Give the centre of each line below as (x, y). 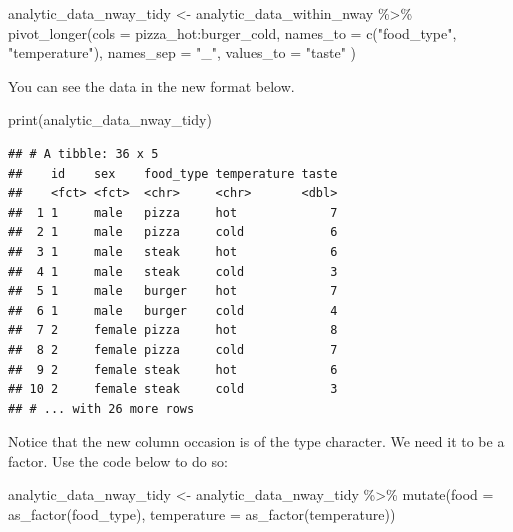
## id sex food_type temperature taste (173, 173)
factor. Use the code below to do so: (118, 460)
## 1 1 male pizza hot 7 (173, 212)
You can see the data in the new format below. (151, 85)
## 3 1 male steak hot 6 (173, 251)
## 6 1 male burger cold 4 (173, 310)
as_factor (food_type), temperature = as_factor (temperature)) (202, 514)
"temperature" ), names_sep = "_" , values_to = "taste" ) (182, 52)
